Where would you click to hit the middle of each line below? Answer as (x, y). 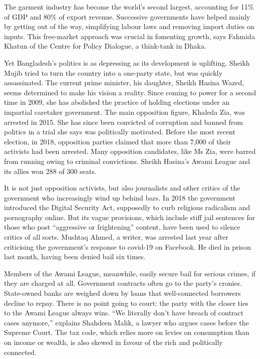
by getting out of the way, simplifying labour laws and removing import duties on (129, 26)
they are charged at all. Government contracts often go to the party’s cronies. (123, 283)
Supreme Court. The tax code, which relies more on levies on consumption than (127, 332)
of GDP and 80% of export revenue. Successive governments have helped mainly (127, 16)
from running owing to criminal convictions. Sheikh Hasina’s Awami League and (127, 161)
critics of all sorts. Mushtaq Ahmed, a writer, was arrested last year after (116, 237)
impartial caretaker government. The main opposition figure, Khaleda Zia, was (125, 112)
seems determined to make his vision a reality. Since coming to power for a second (130, 92)
